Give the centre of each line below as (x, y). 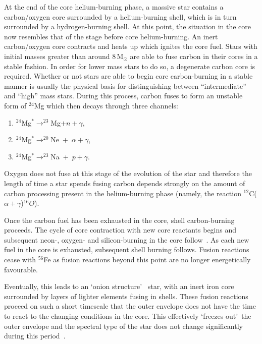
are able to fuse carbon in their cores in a (194, 56)
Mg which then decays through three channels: (106, 105)
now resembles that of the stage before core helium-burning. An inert (111, 36)
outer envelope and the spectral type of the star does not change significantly (123, 326)
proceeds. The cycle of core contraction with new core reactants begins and (120, 230)
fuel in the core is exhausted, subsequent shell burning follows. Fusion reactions (127, 249)
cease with (20, 260)
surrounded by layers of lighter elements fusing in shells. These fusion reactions (126, 296)
